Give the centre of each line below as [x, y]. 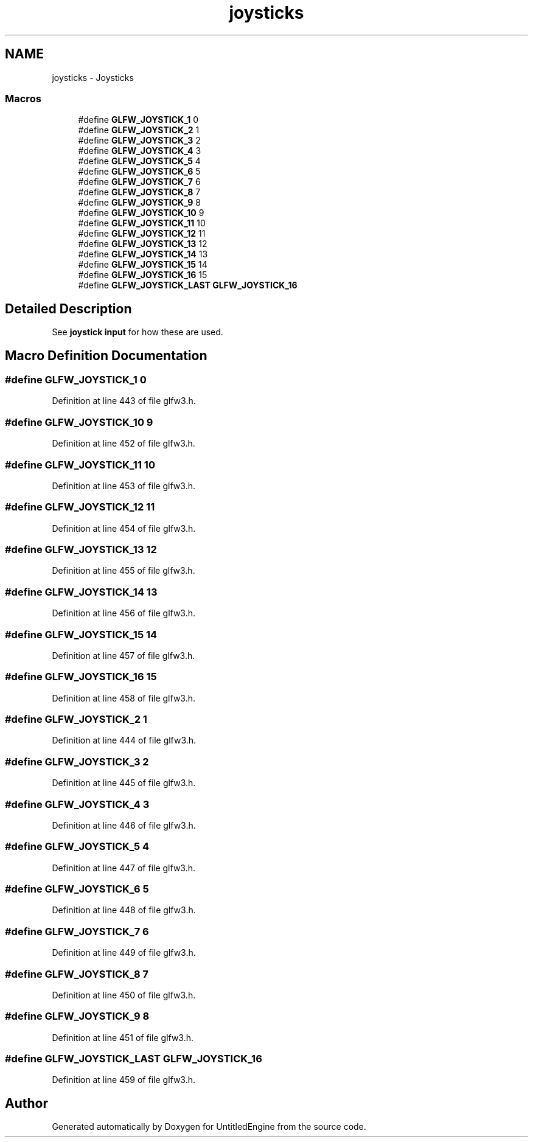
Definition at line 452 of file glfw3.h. [124, 444]
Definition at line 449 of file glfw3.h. [124, 953]
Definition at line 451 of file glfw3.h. [123, 1037]
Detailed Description [68, 308]
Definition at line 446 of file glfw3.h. [124, 825]
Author [26, 1103]
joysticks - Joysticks [93, 77]
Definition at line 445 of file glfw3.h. [124, 783]
